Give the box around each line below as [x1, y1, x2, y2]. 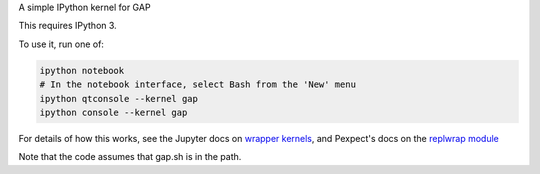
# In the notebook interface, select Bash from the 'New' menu [39, 79, 357, 90]
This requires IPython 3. [18, 20, 117, 32]
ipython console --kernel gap [39, 106, 188, 118]
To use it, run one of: [18, 38, 105, 50]
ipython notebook [39, 65, 125, 76]
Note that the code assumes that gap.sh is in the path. [18, 151, 242, 163]
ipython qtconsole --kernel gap [39, 93, 199, 104]
